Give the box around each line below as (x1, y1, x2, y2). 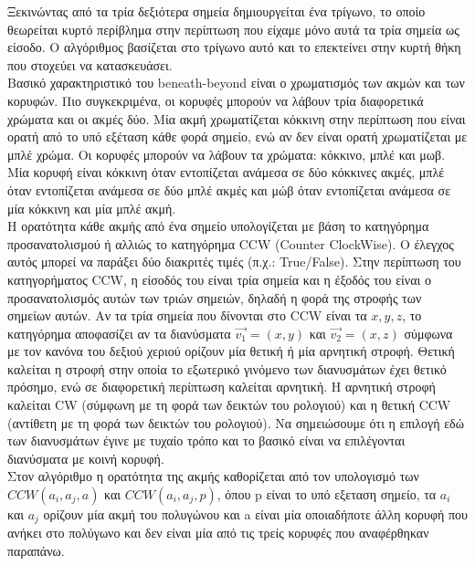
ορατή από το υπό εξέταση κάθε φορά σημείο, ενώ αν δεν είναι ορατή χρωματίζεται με (7, 127, 468, 146)
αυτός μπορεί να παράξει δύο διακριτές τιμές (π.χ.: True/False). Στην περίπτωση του (7, 252, 461, 271)
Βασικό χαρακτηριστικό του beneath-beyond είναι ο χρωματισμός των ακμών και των (7, 73, 465, 92)
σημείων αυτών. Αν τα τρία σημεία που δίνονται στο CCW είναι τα (7, 306, 367, 325)
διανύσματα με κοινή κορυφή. (7, 448, 164, 467)
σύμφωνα (404, 323, 453, 342)
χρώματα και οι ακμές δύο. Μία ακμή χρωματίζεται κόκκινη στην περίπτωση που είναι (7, 109, 466, 128)
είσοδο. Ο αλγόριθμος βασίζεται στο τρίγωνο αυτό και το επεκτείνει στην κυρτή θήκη (7, 37, 461, 57)
